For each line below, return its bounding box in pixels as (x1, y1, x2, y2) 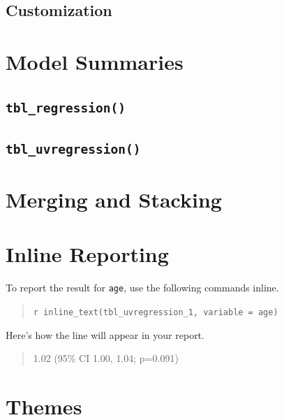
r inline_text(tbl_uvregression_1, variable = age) (33, 307, 278, 318)
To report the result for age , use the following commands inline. (6, 280, 279, 295)
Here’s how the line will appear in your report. (6, 327, 204, 342)
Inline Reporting (6, 240, 169, 268)
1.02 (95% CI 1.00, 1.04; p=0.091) (33, 351, 179, 365)
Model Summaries (6, 47, 184, 75)
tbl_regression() (6, 100, 126, 115)
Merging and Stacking (6, 185, 222, 214)
